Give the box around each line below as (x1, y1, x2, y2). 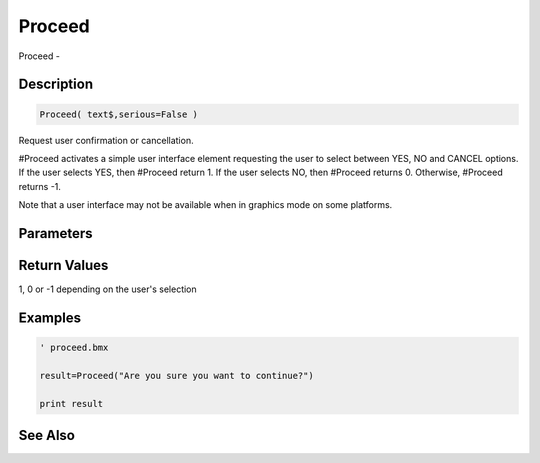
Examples (18, 309, 82, 326)
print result (39, 398, 104, 409)
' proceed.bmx (39, 342, 109, 354)
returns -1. (18, 180, 62, 192)
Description (18, 76, 94, 93)
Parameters (18, 225, 93, 242)
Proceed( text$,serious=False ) (39, 108, 199, 120)
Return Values (18, 256, 109, 274)
